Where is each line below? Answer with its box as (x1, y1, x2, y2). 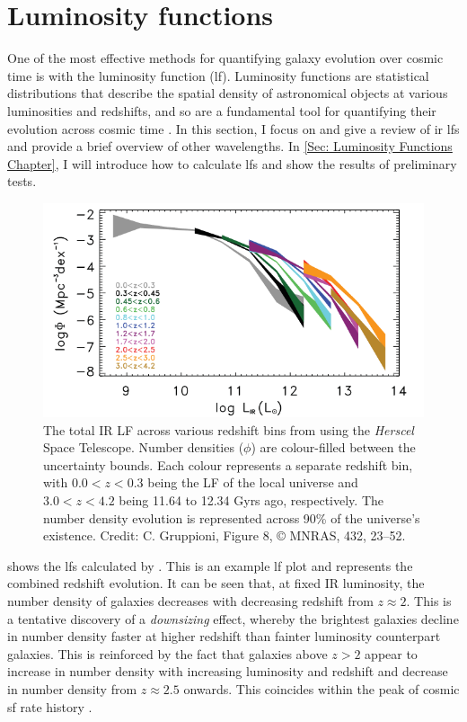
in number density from (7, 679, 137, 698)
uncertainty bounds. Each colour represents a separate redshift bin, (43, 455, 413, 474)
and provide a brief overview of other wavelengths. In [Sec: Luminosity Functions (7, 137, 453, 156)
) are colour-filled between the (251, 438, 416, 457)
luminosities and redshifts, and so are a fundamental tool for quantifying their (7, 101, 436, 120)
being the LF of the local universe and (147, 473, 358, 492)
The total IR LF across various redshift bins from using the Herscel (43, 420, 414, 439)
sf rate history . (7, 697, 93, 716)
